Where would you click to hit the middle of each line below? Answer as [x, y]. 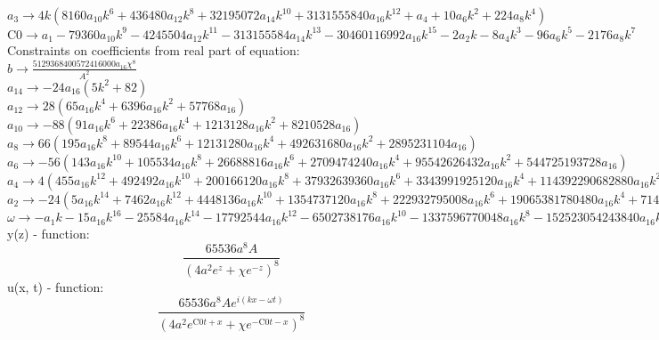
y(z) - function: [49, 233]
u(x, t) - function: [56, 286]
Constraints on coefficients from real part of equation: [154, 49]
